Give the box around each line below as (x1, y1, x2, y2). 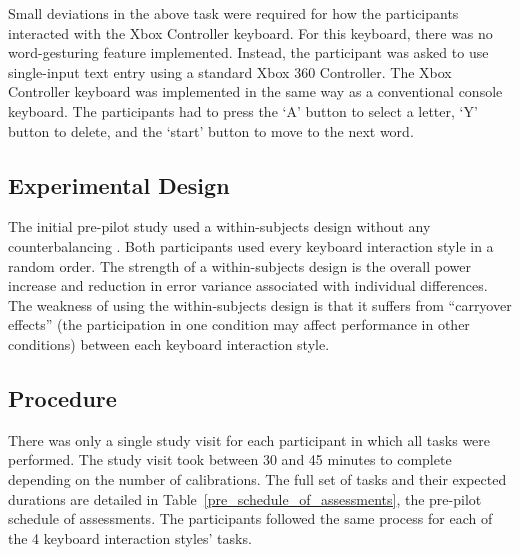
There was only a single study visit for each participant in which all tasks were (8, 429, 491, 450)
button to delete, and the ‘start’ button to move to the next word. (8, 120, 414, 141)
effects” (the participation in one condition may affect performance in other (8, 314, 470, 335)
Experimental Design (8, 169, 230, 200)
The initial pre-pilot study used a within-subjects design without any (8, 216, 431, 237)
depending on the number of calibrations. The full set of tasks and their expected (8, 468, 507, 489)
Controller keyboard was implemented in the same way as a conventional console (8, 81, 503, 102)
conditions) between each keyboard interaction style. (8, 333, 330, 354)
